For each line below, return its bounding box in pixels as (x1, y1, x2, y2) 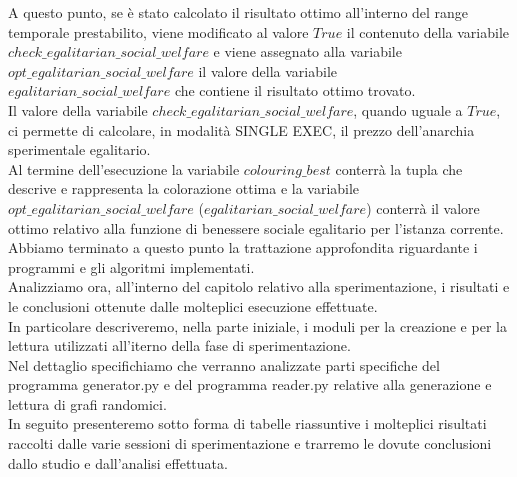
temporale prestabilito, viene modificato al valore (8, 21, 309, 42)
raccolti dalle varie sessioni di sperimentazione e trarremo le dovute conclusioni (8, 433, 492, 454)
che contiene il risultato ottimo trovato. (174, 80, 416, 101)
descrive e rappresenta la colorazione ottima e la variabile (8, 178, 360, 199)
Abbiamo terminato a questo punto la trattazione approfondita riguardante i (8, 237, 478, 258)
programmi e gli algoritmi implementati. (8, 256, 255, 277)
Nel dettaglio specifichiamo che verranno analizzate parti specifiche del (8, 354, 440, 375)
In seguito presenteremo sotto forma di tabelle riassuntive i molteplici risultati (8, 413, 487, 434)
